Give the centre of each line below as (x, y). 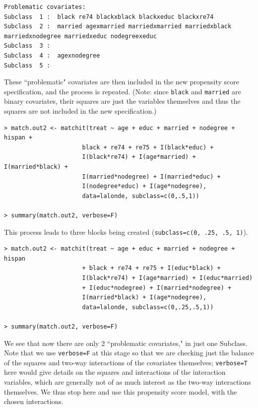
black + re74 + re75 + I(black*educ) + (148, 147)
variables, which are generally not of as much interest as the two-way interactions (128, 382)
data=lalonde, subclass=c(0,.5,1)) (141, 196)
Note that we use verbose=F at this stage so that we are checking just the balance (129, 353)
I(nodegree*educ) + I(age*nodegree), (144, 186)
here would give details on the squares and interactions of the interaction (115, 372)
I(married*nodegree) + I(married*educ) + (151, 176)
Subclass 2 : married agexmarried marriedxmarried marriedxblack (118, 27)
